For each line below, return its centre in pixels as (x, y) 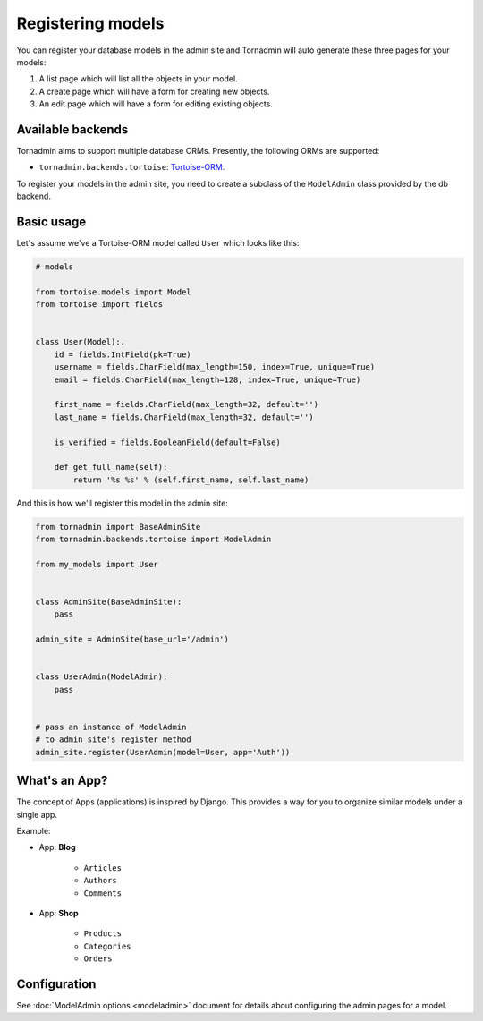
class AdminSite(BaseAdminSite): (109, 602)
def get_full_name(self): (111, 467)
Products (103, 934)
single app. (37, 814)
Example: (34, 831)
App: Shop (59, 913)
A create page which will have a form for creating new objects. (154, 91)
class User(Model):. (80, 342)
